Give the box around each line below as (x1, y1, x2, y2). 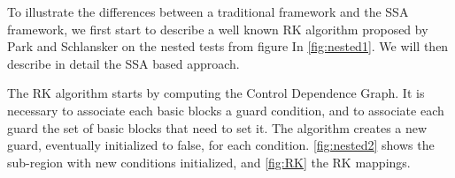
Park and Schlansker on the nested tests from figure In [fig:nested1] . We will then (7, 37, 449, 56)
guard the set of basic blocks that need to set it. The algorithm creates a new (7, 118, 428, 137)
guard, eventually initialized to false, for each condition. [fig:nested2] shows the (7, 136, 435, 154)
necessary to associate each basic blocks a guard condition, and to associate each (7, 100, 444, 119)
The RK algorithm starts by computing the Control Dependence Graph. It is (7, 84, 425, 102)
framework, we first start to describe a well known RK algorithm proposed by (7, 19, 428, 38)
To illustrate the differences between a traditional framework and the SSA (7, 3, 409, 20)
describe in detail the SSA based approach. (7, 54, 240, 72)
